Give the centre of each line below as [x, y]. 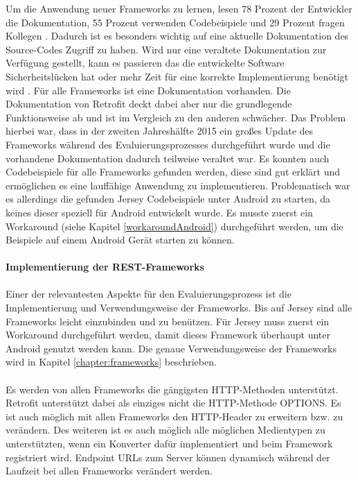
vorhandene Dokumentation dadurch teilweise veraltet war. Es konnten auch [168, 158]
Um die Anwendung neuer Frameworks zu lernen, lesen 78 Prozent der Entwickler [179, 8]
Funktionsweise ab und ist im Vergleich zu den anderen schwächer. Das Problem [176, 117]
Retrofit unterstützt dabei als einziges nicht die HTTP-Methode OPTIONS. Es [173, 403]
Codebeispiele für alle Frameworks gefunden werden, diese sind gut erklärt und [173, 172]
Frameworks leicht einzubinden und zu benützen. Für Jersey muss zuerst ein [168, 321]
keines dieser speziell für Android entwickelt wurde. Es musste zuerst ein [159, 212]
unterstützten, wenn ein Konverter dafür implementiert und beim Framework [169, 443]
